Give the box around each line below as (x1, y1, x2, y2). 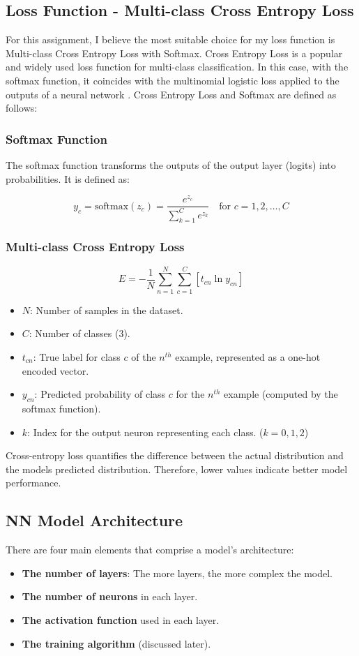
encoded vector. (22, 363, 89, 378)
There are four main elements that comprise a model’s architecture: (6, 542, 294, 557)
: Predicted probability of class (34, 387, 166, 401)
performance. (6, 475, 61, 490)
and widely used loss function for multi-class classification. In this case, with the (6, 59, 349, 74)
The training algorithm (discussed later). (22, 636, 211, 650)
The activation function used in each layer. (22, 612, 220, 627)
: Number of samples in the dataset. (30, 302, 183, 317)
